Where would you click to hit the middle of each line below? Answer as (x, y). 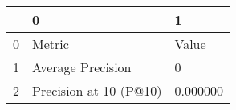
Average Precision (82, 67)
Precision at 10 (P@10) (97, 90)
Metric (51, 44)
